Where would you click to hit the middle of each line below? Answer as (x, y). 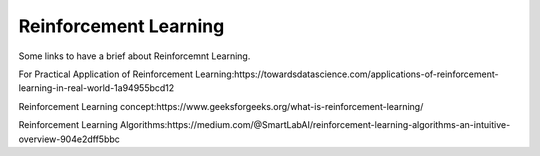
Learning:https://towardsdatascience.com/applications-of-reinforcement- (347, 74)
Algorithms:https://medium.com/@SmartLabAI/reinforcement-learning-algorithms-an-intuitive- (315, 125)
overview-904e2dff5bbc (69, 139)
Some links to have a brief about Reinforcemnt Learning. (134, 56)
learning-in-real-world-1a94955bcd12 (96, 88)
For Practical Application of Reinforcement (106, 74)
